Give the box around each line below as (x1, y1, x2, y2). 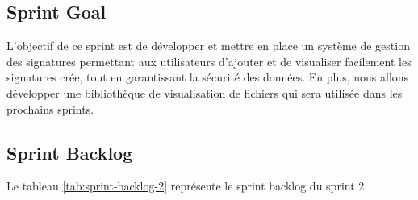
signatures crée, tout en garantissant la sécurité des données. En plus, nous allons (6, 69, 409, 85)
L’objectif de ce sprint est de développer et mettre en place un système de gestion (6, 37, 410, 54)
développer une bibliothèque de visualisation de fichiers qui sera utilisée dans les (6, 84, 403, 101)
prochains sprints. (6, 100, 94, 117)
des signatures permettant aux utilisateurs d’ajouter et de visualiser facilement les (6, 52, 412, 69)
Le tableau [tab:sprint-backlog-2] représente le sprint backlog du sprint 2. (6, 177, 368, 194)
